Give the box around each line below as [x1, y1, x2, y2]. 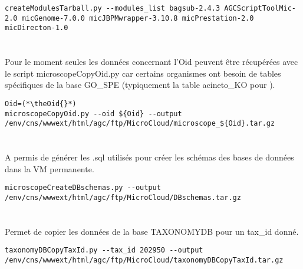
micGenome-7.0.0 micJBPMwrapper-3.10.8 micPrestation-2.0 [21, 14, 254, 22]
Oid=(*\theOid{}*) [5, 99, 77, 108]
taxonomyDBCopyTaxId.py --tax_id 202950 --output [5, 246, 203, 255]
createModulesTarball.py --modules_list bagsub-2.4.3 [5, 4, 220, 12]
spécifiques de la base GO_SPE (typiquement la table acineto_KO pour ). [5, 78, 275, 91]
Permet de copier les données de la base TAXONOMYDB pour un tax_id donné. [5, 225, 299, 237]
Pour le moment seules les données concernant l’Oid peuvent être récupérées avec [5, 55, 298, 68]
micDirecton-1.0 [5, 24, 68, 32]
